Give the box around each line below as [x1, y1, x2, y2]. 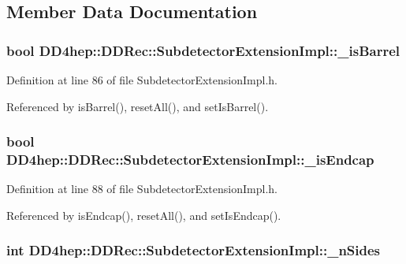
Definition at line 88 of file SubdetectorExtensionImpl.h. [6, 180, 277, 197]
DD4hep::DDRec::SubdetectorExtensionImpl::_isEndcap [6, 150, 374, 169]
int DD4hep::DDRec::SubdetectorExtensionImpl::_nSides [6, 240, 381, 260]
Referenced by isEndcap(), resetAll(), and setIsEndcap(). [6, 206, 281, 223]
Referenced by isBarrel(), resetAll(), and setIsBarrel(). [6, 98, 269, 114]
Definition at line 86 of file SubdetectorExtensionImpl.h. [6, 72, 277, 87]
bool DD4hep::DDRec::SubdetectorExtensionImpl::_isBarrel [6, 40, 400, 60]
